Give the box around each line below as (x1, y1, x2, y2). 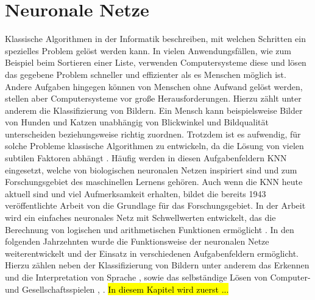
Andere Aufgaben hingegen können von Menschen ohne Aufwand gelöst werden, (5, 80, 303, 92)
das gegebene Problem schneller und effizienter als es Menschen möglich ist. (5, 68, 286, 80)
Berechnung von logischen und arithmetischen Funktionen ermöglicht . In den (5, 223, 294, 235)
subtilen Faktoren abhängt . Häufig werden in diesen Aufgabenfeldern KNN (5, 152, 287, 164)
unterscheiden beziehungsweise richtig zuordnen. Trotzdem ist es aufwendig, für (5, 127, 301, 140)
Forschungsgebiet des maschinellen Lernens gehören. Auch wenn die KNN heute (5, 175, 303, 188)
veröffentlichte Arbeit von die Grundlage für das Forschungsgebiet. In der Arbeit (5, 199, 306, 212)
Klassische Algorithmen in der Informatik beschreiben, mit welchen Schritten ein (5, 32, 306, 45)
